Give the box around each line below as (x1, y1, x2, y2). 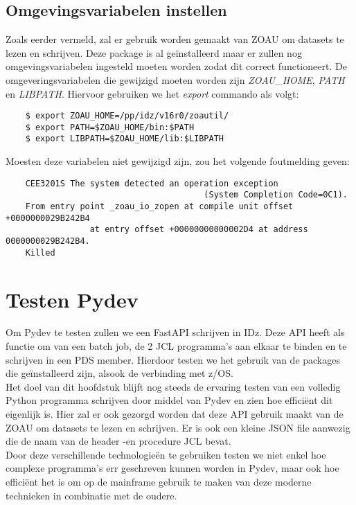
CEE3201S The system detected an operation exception (25, 178, 278, 188)
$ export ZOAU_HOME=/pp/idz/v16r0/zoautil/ (25, 111, 229, 121)
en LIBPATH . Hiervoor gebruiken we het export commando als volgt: (6, 86, 299, 100)
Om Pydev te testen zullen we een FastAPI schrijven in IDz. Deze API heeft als (6, 325, 345, 339)
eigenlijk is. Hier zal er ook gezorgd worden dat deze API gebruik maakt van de (6, 407, 344, 421)
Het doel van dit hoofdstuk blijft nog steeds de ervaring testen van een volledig (6, 379, 341, 393)
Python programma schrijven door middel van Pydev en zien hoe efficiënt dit (6, 393, 333, 407)
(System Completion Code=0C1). (204, 190, 348, 200)
